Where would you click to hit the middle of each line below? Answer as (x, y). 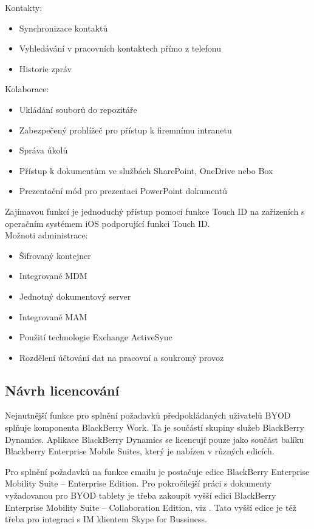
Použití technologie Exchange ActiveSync (96, 337)
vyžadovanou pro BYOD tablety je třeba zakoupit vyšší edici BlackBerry (141, 495)
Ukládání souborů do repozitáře (78, 109)
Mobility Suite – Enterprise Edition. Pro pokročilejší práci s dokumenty (138, 483)
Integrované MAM (53, 316)
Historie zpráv (45, 68)
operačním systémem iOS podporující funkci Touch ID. (108, 223)
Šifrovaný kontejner (55, 255)
